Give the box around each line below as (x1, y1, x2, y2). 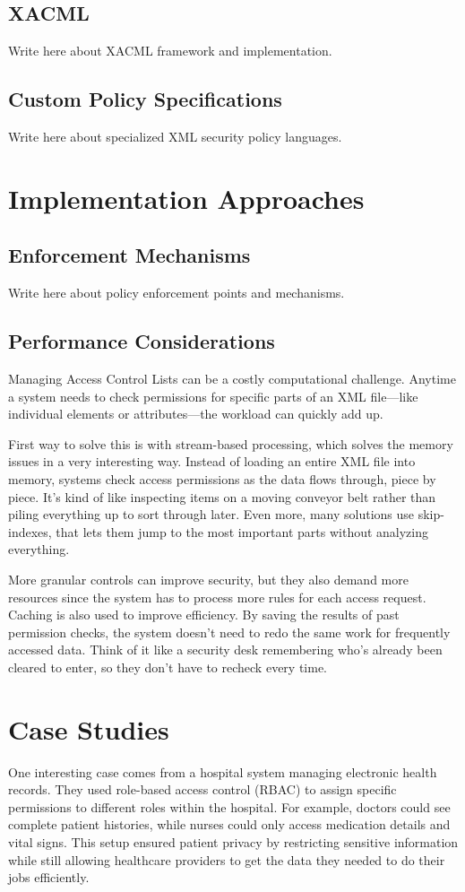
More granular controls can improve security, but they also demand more (8, 569, 409, 588)
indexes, (8, 522, 52, 541)
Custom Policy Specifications (8, 85, 282, 113)
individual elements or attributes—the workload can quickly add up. (8, 404, 383, 423)
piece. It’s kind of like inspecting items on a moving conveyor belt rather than (8, 487, 436, 506)
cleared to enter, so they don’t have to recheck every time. (8, 657, 328, 676)
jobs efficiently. (8, 868, 90, 887)
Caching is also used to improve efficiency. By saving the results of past (8, 605, 400, 624)
